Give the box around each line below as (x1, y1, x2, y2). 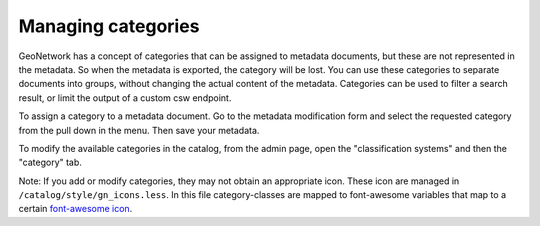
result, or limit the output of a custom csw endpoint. (18, 91, 232, 104)
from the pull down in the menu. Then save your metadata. (18, 124, 260, 136)
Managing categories (18, 15, 200, 37)
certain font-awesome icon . (18, 203, 133, 215)
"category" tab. (18, 156, 82, 169)
